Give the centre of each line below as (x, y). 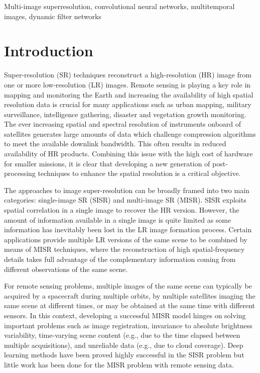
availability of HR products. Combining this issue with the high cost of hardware (128, 154)
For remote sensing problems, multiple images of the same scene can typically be (128, 286)
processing (20, 173)
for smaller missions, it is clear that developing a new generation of (107, 163)
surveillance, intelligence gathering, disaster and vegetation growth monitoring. (125, 114)
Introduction (49, 51)
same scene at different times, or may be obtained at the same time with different (130, 305)
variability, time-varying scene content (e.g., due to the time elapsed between (122, 335)
